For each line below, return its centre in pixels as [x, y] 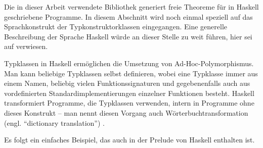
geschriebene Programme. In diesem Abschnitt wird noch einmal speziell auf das [128, 16]
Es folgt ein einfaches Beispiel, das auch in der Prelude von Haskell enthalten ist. [129, 140]
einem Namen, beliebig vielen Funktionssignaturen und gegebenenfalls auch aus [127, 83]
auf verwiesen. [26, 46]
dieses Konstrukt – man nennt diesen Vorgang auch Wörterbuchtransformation [126, 112]
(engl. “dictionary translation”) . [54, 122]
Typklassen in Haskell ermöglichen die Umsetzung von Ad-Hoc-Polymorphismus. [129, 63]
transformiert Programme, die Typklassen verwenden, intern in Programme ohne [129, 103]
